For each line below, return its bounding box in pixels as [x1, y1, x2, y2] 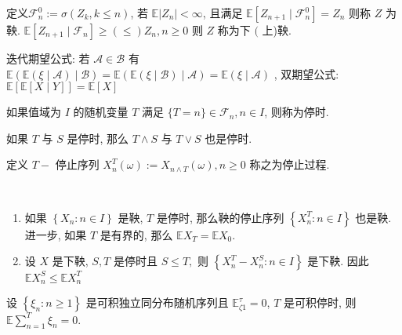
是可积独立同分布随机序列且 [85, 294, 229, 311]
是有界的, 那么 [100, 226, 173, 242]
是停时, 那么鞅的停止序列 [156, 209, 284, 225]
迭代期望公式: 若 [6, 50, 90, 66]
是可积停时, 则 [283, 294, 357, 311]
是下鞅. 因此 [307, 253, 369, 269]
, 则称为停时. [264, 104, 329, 120]
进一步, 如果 [24, 226, 87, 242]
